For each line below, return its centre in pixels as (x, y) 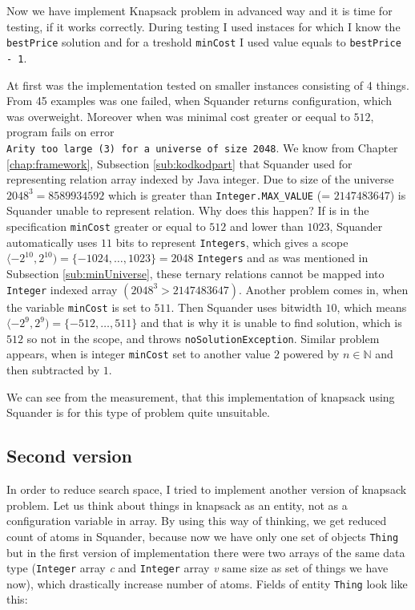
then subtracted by (53, 370)
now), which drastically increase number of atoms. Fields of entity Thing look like (207, 583)
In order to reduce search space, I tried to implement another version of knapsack (207, 489)
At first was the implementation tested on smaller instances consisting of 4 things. (208, 85)
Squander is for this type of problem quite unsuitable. (139, 412)
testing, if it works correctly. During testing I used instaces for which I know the (203, 26)
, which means (372, 307)
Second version (69, 456)
